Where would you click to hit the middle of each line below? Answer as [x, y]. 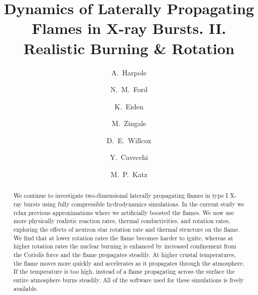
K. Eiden [129, 106]
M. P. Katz [129, 174]
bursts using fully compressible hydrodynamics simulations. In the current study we [134, 204]
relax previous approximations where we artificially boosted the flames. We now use [124, 212]
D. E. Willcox [129, 140]
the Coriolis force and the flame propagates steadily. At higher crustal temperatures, [124, 255]
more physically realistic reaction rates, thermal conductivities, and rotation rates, [122, 221]
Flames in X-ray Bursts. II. [129, 28]
